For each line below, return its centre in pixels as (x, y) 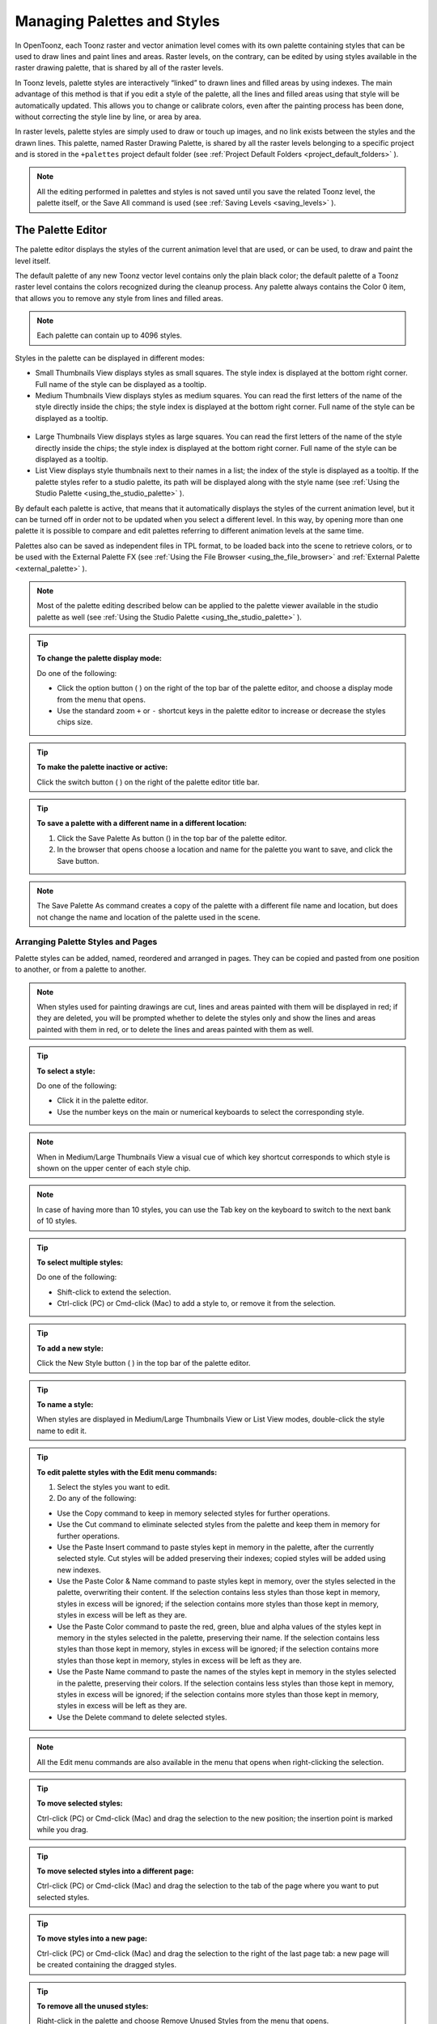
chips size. (75, 722)
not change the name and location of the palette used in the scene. (148, 917)
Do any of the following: (97, 1499)
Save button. (78, 861)
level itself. (33, 261)
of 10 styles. (57, 1221)
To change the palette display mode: (99, 658)
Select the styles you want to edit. (114, 1486)
